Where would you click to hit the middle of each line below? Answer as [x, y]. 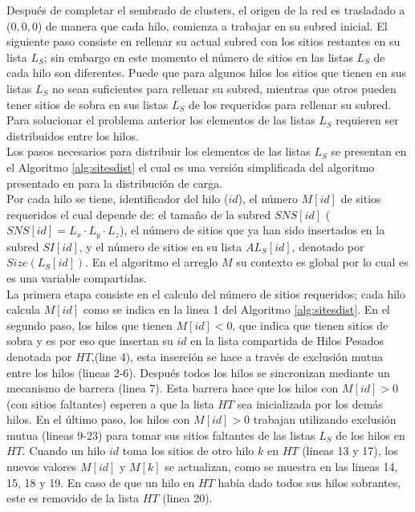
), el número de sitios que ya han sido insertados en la [252, 230]
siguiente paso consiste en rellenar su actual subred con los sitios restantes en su [203, 41]
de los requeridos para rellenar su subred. [290, 104]
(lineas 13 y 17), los [350, 451]
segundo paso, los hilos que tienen [90, 325]
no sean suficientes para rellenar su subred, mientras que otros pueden [224, 88]
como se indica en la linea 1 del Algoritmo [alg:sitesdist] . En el [236, 309]
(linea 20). [187, 498]
